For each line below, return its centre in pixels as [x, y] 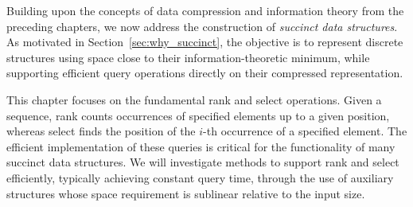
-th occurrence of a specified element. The [305, 131]
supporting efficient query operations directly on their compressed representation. [205, 73]
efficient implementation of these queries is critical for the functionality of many [201, 146]
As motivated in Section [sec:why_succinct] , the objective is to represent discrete [205, 42]
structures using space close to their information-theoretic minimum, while [188, 57]
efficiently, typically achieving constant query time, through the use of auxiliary [200, 177]
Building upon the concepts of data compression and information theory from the [205, 10]
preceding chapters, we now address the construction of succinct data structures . [202, 26]
